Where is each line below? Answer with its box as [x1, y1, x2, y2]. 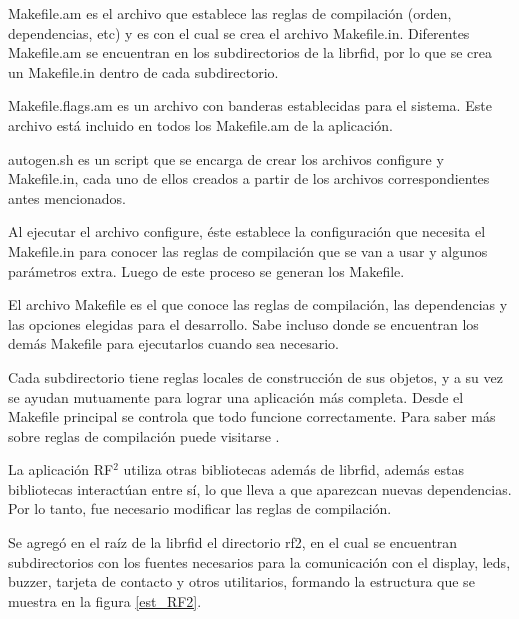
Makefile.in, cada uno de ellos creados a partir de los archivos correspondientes [8, 168, 490, 189]
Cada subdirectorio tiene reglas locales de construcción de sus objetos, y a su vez [8, 366, 503, 387]
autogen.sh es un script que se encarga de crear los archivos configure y [8, 148, 444, 169]
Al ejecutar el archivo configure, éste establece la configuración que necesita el [8, 221, 486, 242]
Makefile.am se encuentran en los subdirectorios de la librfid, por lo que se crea [8, 42, 492, 63]
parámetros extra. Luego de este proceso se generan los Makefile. [8, 260, 405, 281]
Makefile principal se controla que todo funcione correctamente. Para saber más [8, 406, 496, 427]
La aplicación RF [8, 459, 114, 480]
